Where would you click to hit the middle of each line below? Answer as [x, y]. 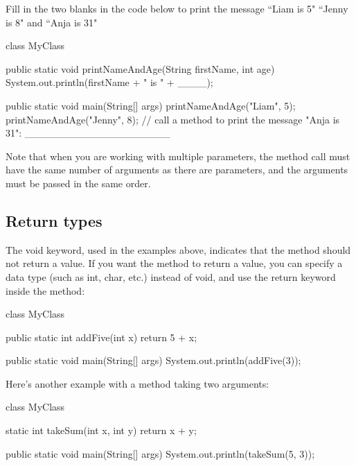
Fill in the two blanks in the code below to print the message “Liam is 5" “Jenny [177, 8]
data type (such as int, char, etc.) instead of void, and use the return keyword [171, 276]
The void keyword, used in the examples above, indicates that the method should [178, 249]
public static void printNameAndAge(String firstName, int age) [140, 68]
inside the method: [45, 290]
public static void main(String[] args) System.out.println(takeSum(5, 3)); [160, 453]
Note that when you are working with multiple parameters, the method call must [178, 156]
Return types [54, 220]
